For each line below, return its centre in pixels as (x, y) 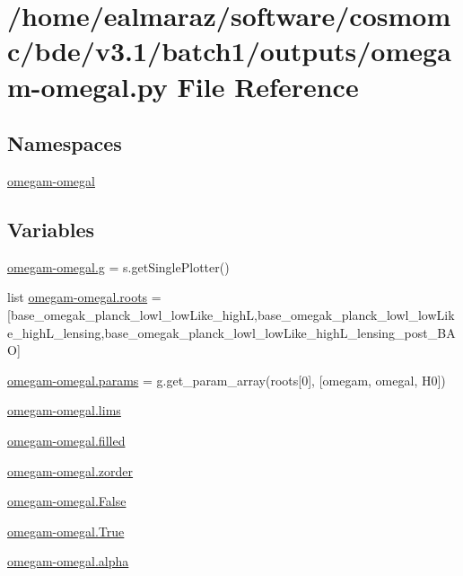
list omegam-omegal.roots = (84, 297)
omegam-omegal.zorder (70, 470)
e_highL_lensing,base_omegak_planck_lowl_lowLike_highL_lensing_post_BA (231, 332)
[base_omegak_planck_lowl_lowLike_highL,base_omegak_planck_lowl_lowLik (231, 314)
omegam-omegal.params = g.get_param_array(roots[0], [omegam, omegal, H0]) (227, 380)
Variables (51, 229)
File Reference (268, 86)
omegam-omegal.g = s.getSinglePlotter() (118, 266)
